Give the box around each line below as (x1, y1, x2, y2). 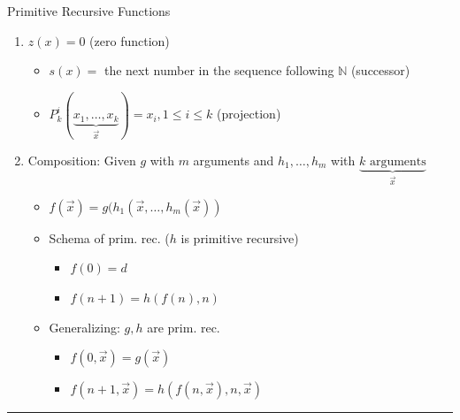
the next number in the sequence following (103, 61, 334, 80)
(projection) (216, 104, 281, 123)
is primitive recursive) (180, 228, 299, 247)
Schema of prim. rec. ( (49, 228, 170, 247)
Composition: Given (27, 150, 136, 169)
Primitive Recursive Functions (7, 2, 171, 19)
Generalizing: (49, 317, 120, 336)
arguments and (193, 150, 274, 169)
